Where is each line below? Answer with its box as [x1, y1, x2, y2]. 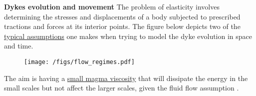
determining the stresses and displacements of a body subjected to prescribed [4, 11, 241, 21]
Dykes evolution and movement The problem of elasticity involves [4, 1, 220, 11]
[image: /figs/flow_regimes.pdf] [24, 58, 135, 65]
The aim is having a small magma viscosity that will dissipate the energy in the [4, 72, 248, 83]
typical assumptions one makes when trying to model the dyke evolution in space [4, 30, 253, 41]
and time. [4, 40, 33, 51]
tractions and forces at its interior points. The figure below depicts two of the [4, 21, 241, 31]
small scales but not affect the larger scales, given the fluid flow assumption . [4, 82, 239, 93]
